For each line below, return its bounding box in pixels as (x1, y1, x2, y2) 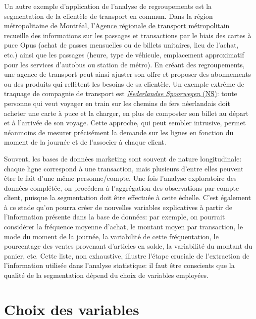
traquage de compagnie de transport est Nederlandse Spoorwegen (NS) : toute (4, 88, 237, 99)
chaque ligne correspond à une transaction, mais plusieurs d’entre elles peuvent (4, 163, 244, 173)
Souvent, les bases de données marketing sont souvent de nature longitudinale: (4, 153, 242, 163)
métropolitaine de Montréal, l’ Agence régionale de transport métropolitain (4, 20, 230, 31)
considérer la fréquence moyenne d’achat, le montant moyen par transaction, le (4, 221, 243, 232)
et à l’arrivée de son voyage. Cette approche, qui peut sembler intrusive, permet (4, 117, 246, 128)
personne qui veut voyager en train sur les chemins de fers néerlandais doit (4, 98, 230, 108)
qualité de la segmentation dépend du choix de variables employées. (4, 270, 208, 280)
